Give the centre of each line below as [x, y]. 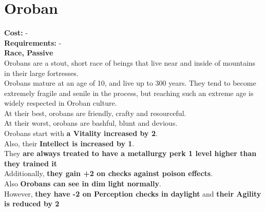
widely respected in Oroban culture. [61, 103]
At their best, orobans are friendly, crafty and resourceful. [95, 113]
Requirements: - [33, 42]
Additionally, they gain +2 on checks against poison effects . [109, 173]
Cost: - [16, 33]
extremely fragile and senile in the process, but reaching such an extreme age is [129, 93]
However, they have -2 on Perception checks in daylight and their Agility [133, 193]
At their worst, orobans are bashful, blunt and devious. [91, 123]
